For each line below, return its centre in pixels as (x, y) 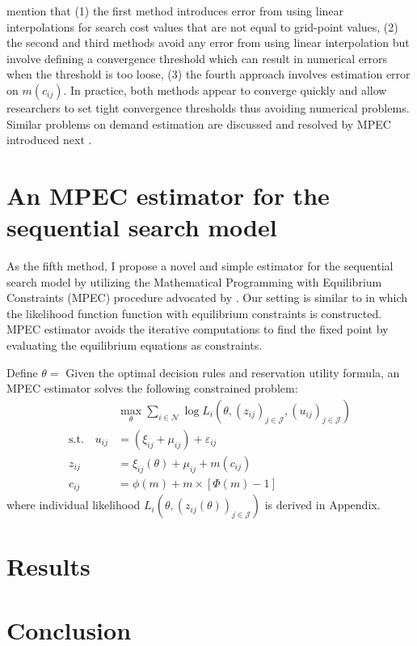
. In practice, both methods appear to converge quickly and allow (225, 89)
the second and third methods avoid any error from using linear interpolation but (208, 42)
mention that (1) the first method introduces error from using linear (175, 11)
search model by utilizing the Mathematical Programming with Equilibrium (194, 281)
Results (48, 566)
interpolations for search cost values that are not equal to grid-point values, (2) (202, 26)
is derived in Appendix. (322, 505)
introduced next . (49, 140)
